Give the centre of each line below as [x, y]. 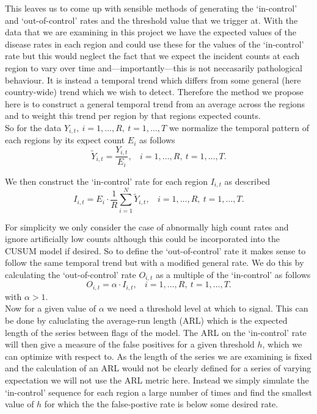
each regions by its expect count [65, 140]
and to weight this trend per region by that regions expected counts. [133, 116]
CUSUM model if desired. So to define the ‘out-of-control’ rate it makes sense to [155, 250]
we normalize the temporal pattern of [239, 127]
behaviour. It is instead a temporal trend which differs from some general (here [153, 80]
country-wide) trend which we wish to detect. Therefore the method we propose [154, 92]
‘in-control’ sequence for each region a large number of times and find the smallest [158, 392]
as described [247, 181]
